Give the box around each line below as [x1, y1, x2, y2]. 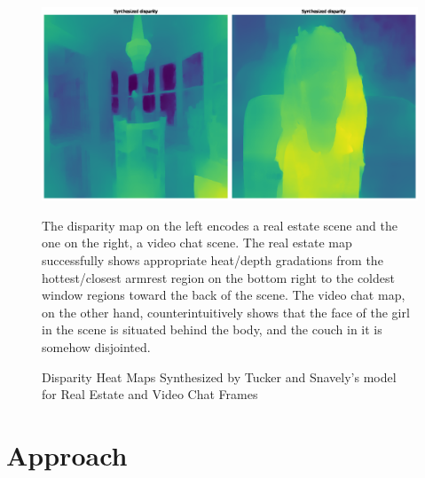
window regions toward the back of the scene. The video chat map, [42, 286, 405, 304]
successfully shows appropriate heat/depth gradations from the [42, 250, 383, 269]
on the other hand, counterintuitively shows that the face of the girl [42, 302, 410, 321]
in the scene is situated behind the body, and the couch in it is [42, 320, 382, 339]
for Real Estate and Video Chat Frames [42, 385, 258, 404]
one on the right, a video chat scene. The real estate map [42, 233, 352, 252]
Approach [6, 436, 128, 473]
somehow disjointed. [42, 337, 151, 356]
